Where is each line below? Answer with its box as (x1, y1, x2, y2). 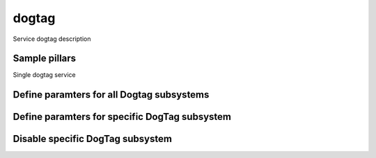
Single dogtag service (13, 71, 76, 79)
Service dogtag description (13, 35, 91, 43)
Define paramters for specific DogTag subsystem (13, 111, 231, 123)
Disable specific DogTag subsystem (13, 133, 172, 145)
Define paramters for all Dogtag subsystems (13, 89, 210, 100)
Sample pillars (13, 53, 77, 64)
